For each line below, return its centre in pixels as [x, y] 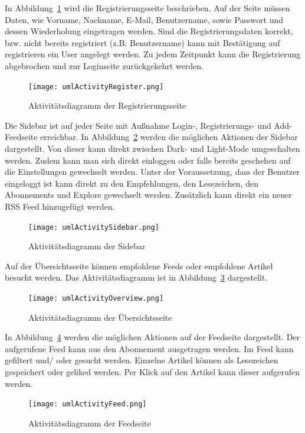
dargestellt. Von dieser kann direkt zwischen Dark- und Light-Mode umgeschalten [152, 148]
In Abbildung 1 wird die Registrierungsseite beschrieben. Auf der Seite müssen [147, 8]
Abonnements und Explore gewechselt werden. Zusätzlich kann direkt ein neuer [148, 195]
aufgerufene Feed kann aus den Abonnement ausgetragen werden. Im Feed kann [149, 348]
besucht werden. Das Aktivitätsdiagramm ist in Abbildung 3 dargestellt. [136, 277]
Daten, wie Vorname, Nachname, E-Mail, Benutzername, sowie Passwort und [144, 19]
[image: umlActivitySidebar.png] [94, 227]
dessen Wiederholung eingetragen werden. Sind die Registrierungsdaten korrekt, [149, 31]
